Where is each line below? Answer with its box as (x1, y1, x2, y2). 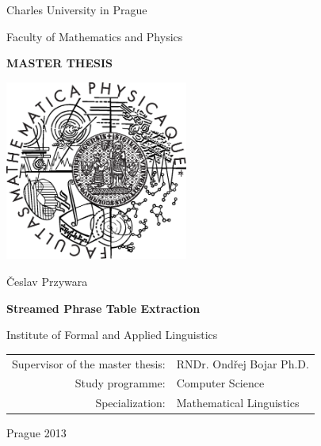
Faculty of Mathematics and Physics (6, 28, 183, 44)
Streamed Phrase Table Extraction (6, 299, 201, 316)
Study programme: (75, 375, 166, 391)
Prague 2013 (6, 425, 67, 441)
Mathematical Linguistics (176, 395, 300, 411)
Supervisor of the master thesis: (12, 355, 166, 372)
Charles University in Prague (6, 2, 147, 17)
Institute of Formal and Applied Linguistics (6, 326, 218, 343)
